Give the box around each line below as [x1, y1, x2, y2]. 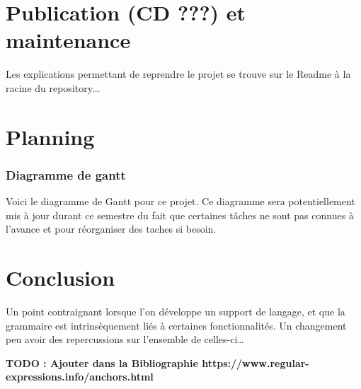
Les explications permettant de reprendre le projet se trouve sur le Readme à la [6, 66, 351, 81]
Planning [6, 122, 95, 151]
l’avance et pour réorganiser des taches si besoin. [6, 221, 217, 236]
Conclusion [6, 263, 115, 292]
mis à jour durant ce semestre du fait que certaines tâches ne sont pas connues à [6, 207, 354, 222]
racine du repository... [6, 80, 101, 95]
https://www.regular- [202, 355, 309, 370]
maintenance [6, 25, 131, 54]
